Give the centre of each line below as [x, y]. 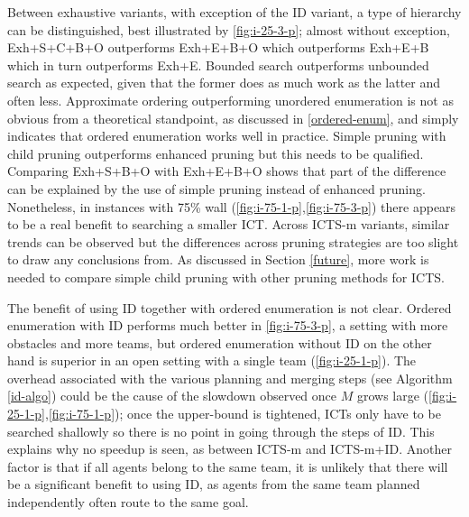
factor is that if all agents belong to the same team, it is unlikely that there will [228, 466]
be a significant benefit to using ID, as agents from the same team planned [214, 484]
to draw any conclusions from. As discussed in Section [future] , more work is [218, 259]
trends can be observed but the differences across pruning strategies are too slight [233, 241]
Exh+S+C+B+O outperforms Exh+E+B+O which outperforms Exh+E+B [218, 47]
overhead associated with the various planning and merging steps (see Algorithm [230, 378]
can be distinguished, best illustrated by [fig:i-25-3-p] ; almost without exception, [229, 29]
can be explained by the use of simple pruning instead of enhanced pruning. [216, 188]
